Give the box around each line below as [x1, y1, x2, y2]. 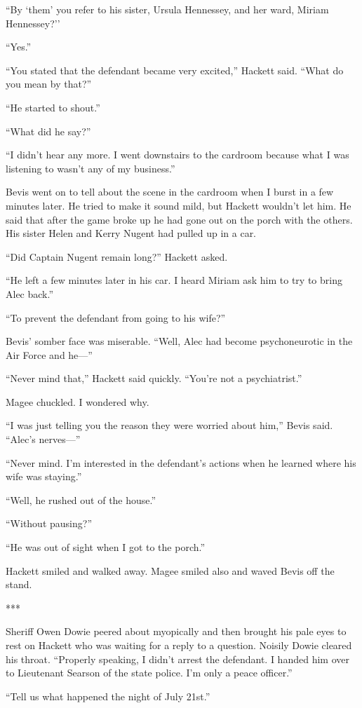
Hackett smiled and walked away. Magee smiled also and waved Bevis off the [6, 563, 335, 578]
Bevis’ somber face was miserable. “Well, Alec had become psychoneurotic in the [6, 334, 353, 348]
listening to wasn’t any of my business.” [6, 161, 175, 175]
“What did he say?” [6, 123, 91, 138]
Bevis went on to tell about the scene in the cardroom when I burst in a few [6, 184, 334, 199]
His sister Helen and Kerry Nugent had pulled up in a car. [6, 226, 257, 240]
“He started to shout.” [6, 100, 100, 114]
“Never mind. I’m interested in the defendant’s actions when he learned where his [6, 455, 356, 470]
